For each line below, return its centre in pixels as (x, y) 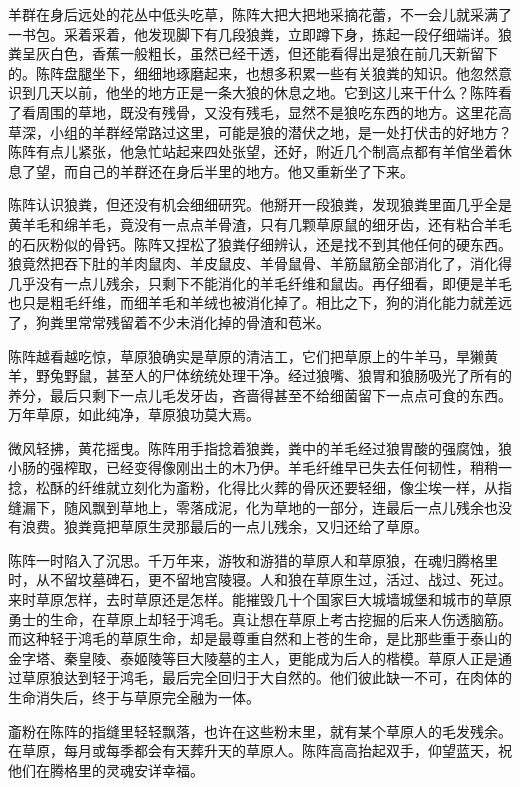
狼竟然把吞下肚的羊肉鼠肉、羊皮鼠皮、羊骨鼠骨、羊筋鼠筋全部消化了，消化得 (260, 263)
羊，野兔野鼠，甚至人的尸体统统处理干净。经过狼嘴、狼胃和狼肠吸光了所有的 (260, 375)
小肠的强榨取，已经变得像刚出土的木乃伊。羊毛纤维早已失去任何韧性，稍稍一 (260, 467)
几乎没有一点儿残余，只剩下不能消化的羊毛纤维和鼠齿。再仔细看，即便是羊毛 (260, 282)
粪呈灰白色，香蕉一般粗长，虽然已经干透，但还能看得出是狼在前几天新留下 (253, 53)
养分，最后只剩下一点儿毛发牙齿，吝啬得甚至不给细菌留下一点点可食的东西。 (260, 394)
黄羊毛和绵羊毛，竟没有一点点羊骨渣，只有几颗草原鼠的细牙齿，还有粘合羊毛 (260, 223)
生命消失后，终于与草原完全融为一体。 (134, 697)
